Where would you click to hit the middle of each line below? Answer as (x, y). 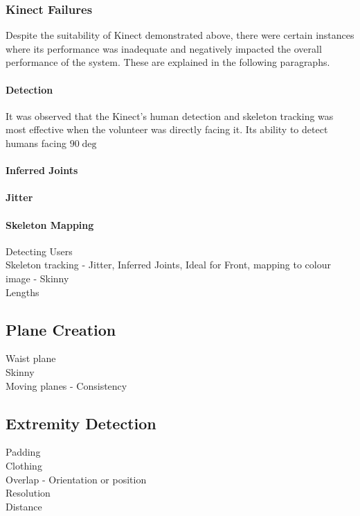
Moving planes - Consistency (66, 385)
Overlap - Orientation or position (76, 479)
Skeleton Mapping (50, 224)
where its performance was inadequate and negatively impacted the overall (164, 48)
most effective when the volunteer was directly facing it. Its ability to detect (167, 129)
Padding (23, 452)
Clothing (24, 465)
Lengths (22, 292)
